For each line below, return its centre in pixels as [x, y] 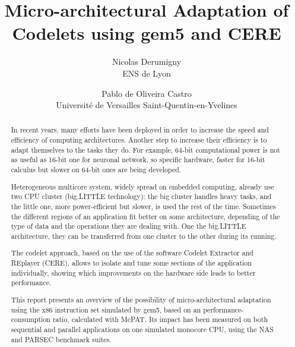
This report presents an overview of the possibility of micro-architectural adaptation [141, 299]
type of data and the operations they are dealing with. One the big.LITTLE [129, 226]
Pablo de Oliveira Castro [147, 93]
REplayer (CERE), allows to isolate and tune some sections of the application [131, 263]
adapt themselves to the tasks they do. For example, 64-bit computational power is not [145, 149]
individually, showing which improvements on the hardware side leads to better [133, 272]
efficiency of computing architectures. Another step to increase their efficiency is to [139, 140]
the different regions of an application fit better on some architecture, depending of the [145, 216]
